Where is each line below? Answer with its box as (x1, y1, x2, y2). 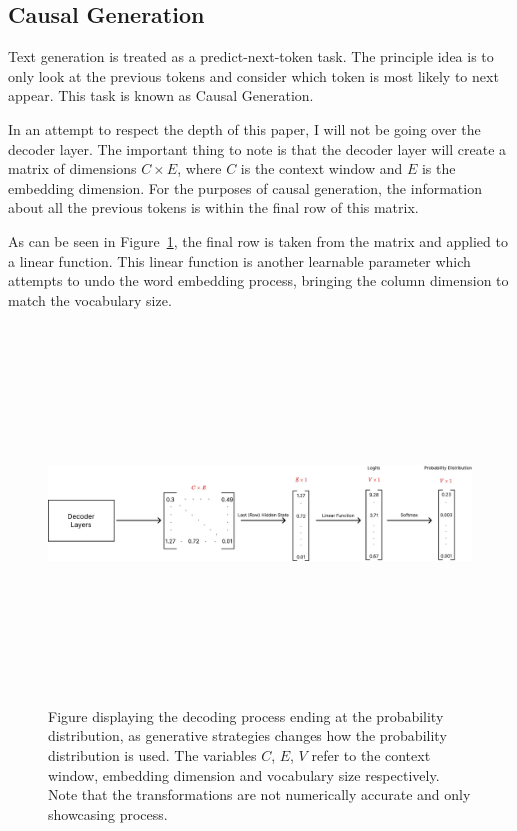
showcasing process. (48, 803, 168, 824)
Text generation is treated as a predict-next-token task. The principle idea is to (8, 46, 494, 67)
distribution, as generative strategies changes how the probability (48, 725, 447, 746)
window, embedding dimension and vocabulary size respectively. (48, 764, 440, 785)
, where (177, 158, 222, 179)
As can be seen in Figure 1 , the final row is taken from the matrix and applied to (8, 230, 508, 251)
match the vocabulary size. (8, 289, 172, 310)
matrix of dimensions (8, 158, 137, 179)
